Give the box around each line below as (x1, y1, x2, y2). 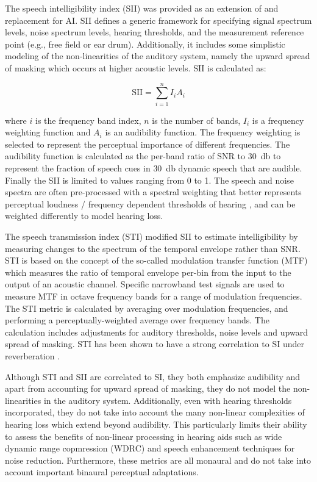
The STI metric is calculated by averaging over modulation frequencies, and (5, 301, 288, 314)
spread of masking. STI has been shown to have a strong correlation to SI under (5, 337, 304, 350)
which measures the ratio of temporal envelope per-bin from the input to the (5, 265, 291, 278)
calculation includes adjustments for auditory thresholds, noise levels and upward (5, 325, 308, 338)
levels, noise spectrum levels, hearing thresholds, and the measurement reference (5, 26, 304, 38)
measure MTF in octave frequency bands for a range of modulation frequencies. (5, 290, 302, 302)
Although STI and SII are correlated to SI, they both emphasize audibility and (5, 370, 301, 383)
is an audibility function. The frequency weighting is (105, 126, 301, 138)
